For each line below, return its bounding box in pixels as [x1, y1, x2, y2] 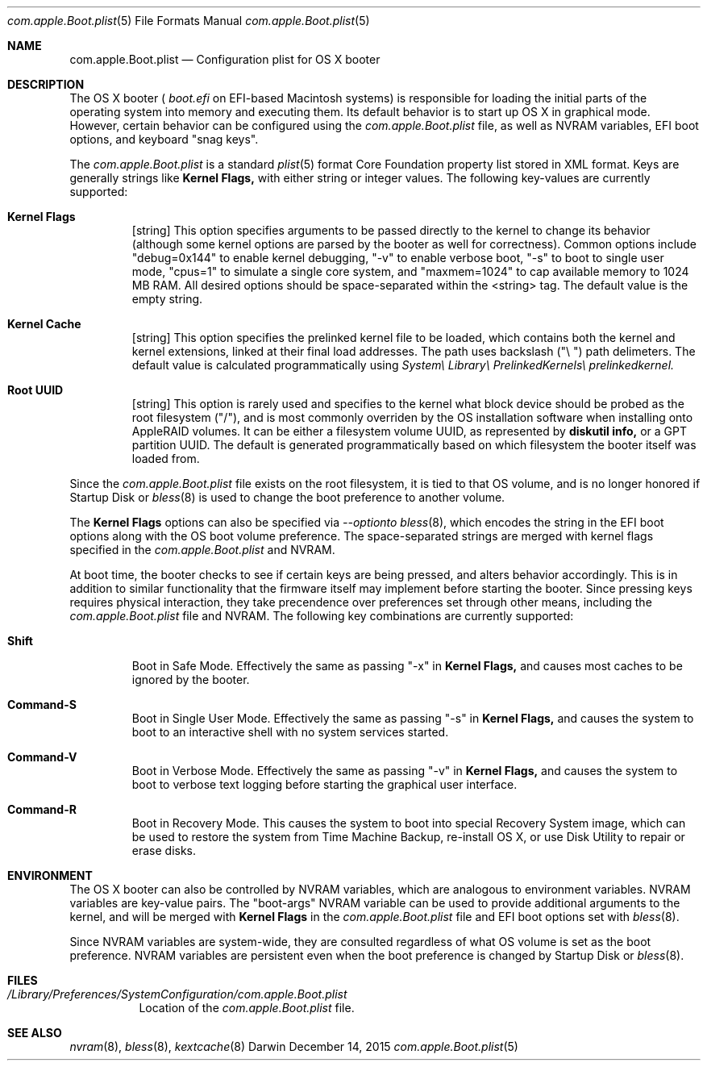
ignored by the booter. [131, 673, 250, 686]
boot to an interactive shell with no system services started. [131, 725, 449, 739]
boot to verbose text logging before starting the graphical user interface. [131, 777, 518, 791]
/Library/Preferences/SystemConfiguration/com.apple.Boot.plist [7, 987, 347, 1001]
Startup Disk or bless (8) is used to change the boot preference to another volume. [69, 490, 505, 504]
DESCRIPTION [7, 77, 85, 91]
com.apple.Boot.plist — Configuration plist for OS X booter [69, 52, 381, 66]
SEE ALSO [7, 1026, 62, 1040]
